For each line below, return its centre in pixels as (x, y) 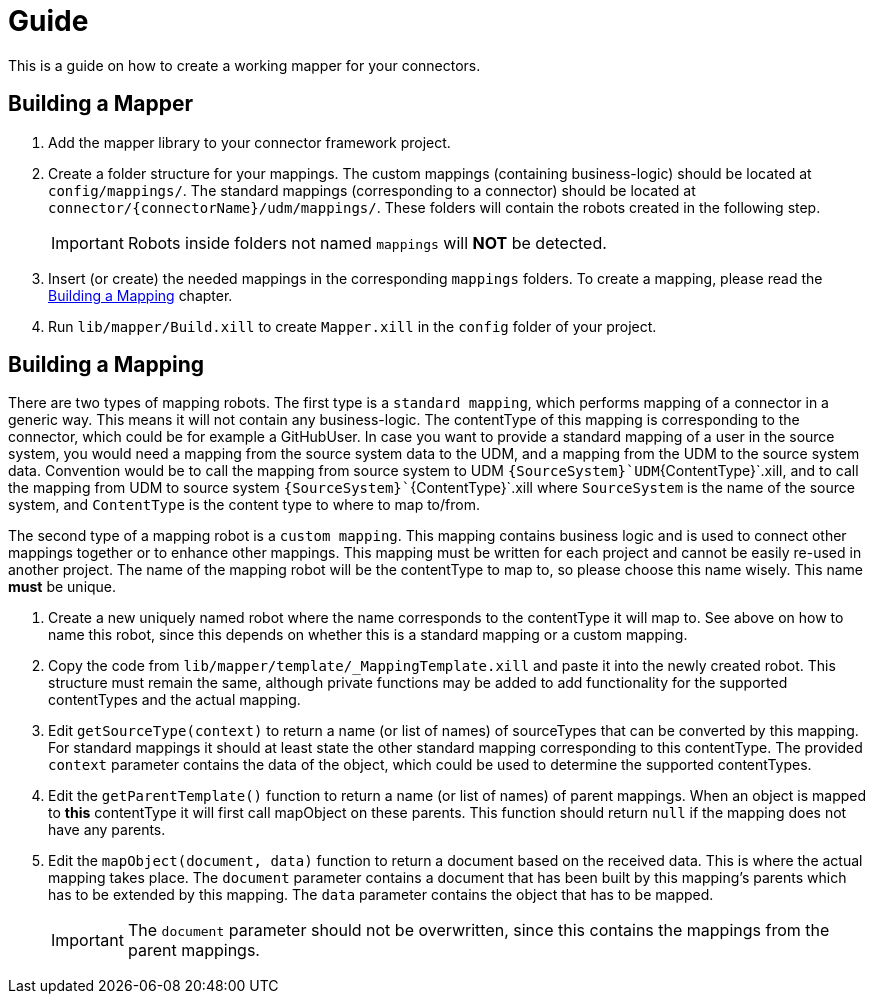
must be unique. (62, 587)
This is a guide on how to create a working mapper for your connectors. (244, 65)
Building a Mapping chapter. (140, 295)
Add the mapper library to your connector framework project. (249, 142)
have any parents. (107, 830)
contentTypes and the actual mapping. (174, 700)
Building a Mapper (101, 104)
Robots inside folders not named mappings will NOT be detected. (367, 242)
